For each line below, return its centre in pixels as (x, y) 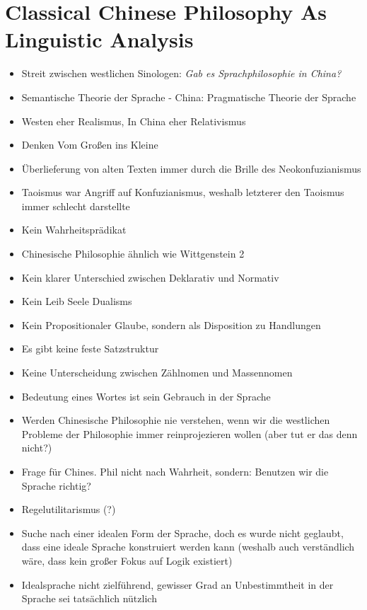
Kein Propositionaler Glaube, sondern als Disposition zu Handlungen (171, 324)
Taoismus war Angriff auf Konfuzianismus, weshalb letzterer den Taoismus (183, 192)
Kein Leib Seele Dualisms (77, 301)
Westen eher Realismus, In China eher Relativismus (134, 121)
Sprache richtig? (56, 485)
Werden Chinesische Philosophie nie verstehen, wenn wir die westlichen (176, 420)
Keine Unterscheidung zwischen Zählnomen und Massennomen (157, 373)
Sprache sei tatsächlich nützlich (89, 598)
